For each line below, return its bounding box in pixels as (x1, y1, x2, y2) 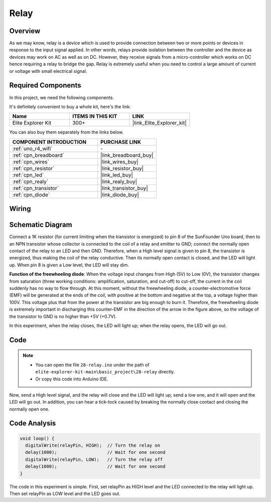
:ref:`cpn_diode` (12, 191, 50, 198)
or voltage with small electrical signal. (9, 68, 87, 74)
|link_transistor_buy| (100, 184, 148, 191)
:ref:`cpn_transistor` (12, 184, 59, 191)
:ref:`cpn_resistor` (12, 165, 55, 172)
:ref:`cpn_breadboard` (12, 151, 65, 158)
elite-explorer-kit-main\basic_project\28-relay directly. (35, 369, 175, 375)
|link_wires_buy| (100, 158, 139, 165)
